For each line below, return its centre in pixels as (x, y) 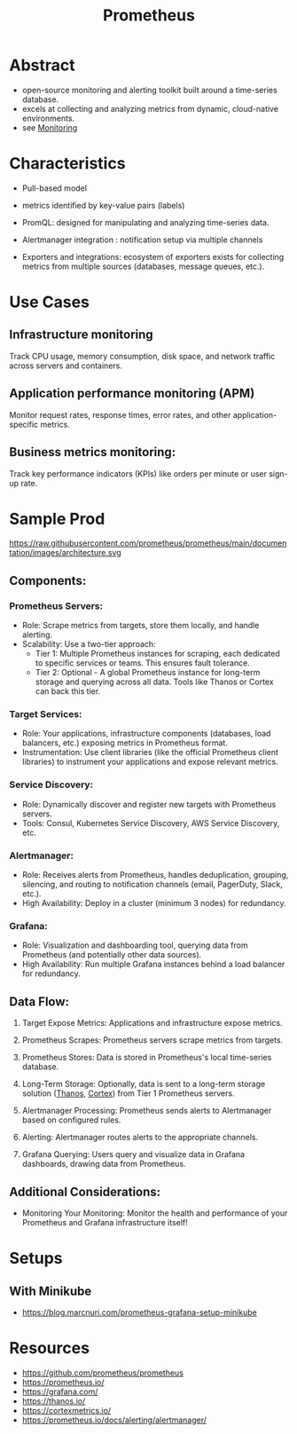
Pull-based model (54, 188)
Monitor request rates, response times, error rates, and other (120, 414)
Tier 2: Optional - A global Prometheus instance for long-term (148, 673)
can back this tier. (68, 691)
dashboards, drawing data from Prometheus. (104, 1164)
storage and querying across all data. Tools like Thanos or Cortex (154, 682)
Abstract (42, 65)
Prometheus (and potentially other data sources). (112, 955)
